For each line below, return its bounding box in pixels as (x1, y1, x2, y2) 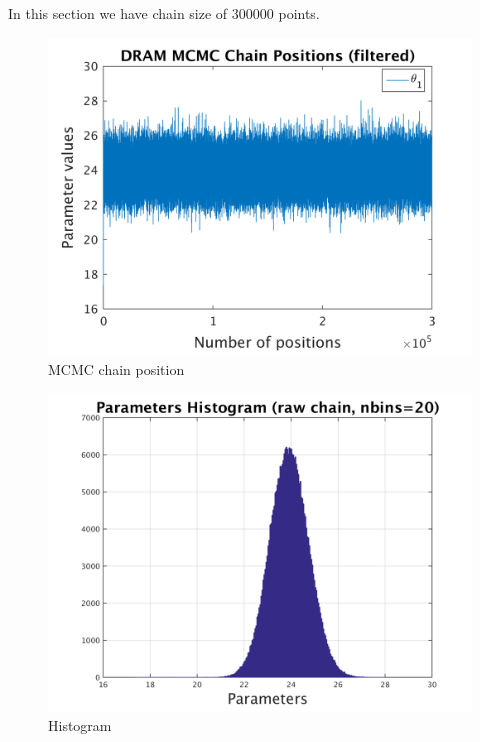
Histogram (48, 715, 112, 736)
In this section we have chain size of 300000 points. (8, 3, 320, 23)
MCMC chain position (48, 359, 185, 380)
